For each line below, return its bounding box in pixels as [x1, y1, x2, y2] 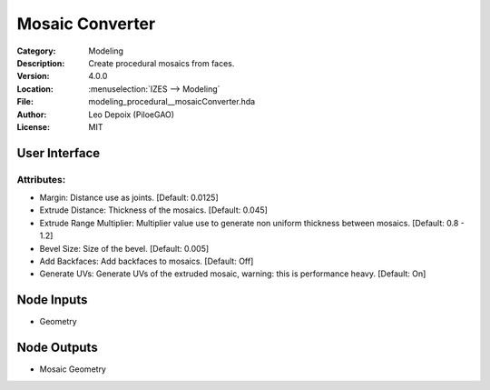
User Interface [16, 145, 101, 161]
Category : [16, 45, 56, 56]
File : [16, 96, 34, 107]
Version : [16, 71, 50, 82]
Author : [16, 109, 47, 120]
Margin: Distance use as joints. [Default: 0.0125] [39, 192, 219, 204]
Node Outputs [16, 340, 99, 355]
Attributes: [16, 173, 66, 185]
